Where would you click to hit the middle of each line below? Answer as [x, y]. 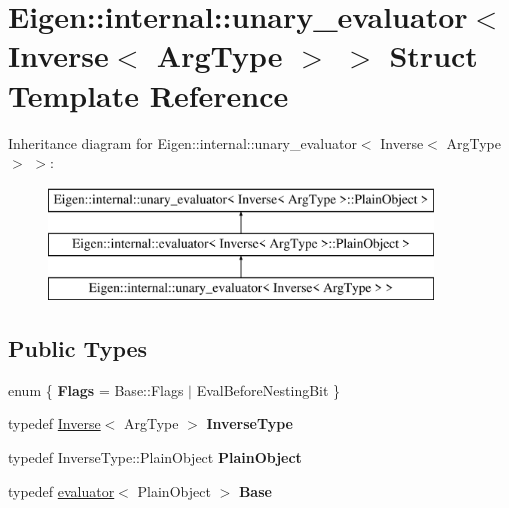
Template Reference [148, 94]
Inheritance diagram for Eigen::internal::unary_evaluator [182, 142]
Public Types [78, 348]
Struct [433, 55]
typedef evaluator [61, 490]
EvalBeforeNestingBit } [268, 389]
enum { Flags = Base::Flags [96, 389]
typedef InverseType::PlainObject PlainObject [155, 457]
